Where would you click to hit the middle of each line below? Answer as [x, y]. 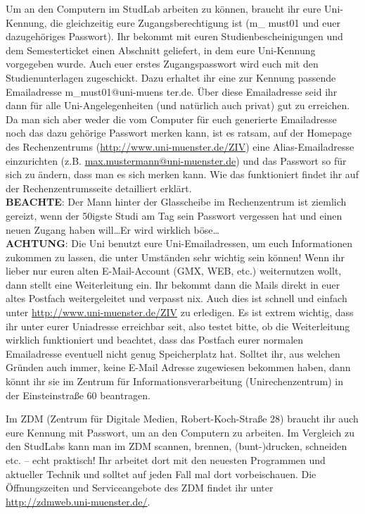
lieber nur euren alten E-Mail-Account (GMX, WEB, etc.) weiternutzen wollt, [174, 271]
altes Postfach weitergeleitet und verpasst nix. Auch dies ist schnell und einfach [177, 298]
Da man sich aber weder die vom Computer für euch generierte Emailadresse [171, 119]
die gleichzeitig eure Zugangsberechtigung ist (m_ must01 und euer [195, 22]
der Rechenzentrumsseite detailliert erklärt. [99, 188]
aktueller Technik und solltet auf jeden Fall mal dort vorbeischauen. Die [161, 474]
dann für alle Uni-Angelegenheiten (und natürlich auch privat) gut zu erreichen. [178, 105]
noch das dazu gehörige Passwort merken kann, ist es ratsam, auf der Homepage [179, 133]
